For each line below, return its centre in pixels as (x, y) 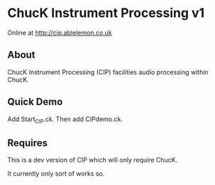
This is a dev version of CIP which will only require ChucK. (93, 160)
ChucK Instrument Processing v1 (106, 13)
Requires (28, 143)
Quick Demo (35, 102)
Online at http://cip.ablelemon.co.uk (60, 33)
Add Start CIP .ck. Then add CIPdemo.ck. (65, 120)
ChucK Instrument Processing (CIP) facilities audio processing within (108, 72)
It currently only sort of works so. (56, 174)
